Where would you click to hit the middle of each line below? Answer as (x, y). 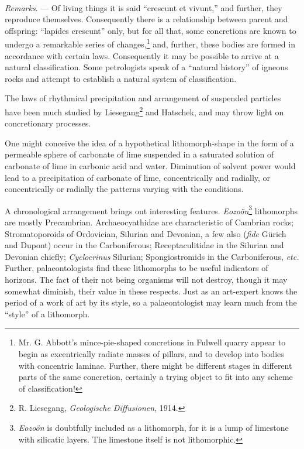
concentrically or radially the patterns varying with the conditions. (124, 189)
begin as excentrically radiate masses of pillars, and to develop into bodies (151, 354)
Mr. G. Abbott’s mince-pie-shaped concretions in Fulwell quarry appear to (152, 342)
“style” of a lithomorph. (47, 313)
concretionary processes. (48, 123)
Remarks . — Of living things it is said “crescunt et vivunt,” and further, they (144, 7)
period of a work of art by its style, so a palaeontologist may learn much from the (151, 302)
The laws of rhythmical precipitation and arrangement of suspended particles (143, 98)
